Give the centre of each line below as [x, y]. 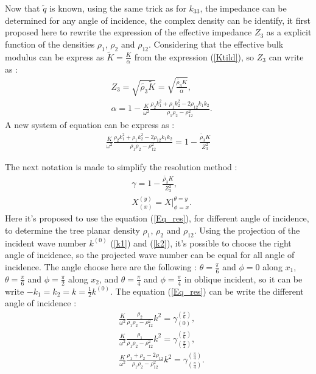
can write [286, 56]
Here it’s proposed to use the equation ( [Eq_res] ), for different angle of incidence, [157, 218]
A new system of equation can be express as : [90, 125]
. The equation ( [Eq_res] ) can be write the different [207, 291]
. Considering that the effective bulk [216, 44]
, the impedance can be [243, 8]
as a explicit [289, 32]
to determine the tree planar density [72, 230]
